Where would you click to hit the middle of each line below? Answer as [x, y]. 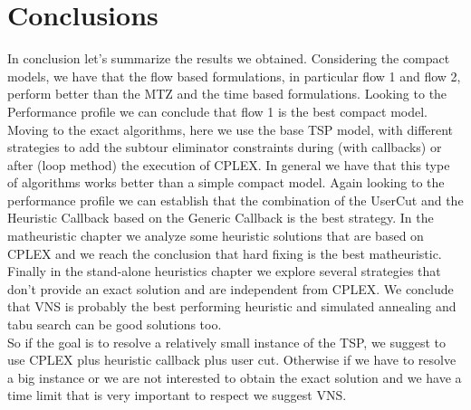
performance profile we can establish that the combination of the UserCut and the [235, 200]
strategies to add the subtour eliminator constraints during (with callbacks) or [225, 147]
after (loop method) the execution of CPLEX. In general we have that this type [229, 164]
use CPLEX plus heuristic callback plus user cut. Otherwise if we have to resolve [232, 360]
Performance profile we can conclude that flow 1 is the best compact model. [217, 111]
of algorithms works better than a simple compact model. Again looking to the [226, 182]
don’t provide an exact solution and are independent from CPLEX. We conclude [231, 288]
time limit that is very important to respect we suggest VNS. [177, 395]
